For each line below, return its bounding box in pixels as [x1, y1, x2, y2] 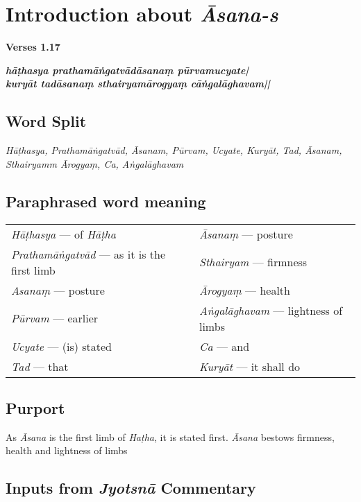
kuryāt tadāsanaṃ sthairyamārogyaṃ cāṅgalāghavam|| [6, 76, 270, 91]
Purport [6, 397, 65, 418]
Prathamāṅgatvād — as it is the [11, 245, 166, 262]
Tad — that [11, 358, 69, 374]
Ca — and [199, 338, 250, 354]
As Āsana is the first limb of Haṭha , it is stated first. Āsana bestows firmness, [6, 429, 335, 444]
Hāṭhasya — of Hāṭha [11, 225, 116, 242]
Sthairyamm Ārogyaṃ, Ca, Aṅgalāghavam [6, 156, 184, 171]
